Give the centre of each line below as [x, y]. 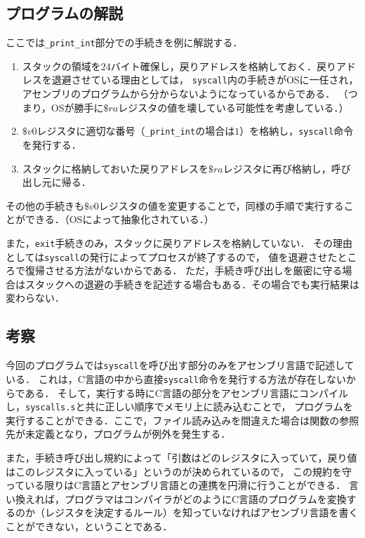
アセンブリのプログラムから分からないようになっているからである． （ [185, 94]
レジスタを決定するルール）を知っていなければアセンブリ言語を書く [201, 512]
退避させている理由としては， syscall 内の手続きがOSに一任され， [205, 80]
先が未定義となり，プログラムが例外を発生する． [118, 434]
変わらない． [35, 298]
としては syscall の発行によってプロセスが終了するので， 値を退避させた [172, 256]
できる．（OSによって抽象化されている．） [119, 219]
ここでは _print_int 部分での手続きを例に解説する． [124, 42]
